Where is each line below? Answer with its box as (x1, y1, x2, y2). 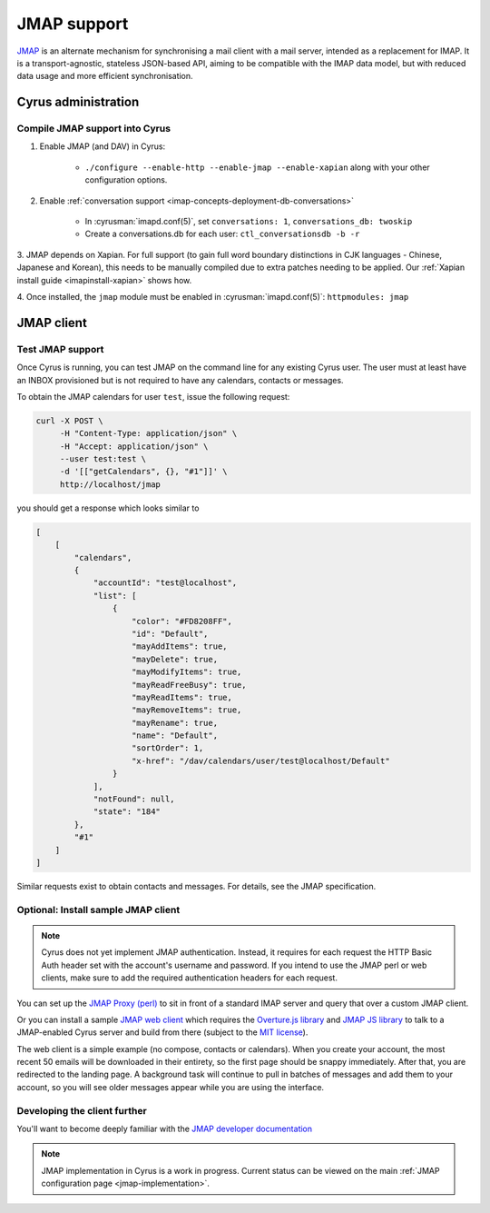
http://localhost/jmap (59, 479, 161, 490)
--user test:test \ (59, 454, 147, 464)
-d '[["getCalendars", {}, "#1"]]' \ (59, 466, 228, 477)
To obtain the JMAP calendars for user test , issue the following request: (16, 391, 290, 402)
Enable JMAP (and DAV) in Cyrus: (39, 141, 166, 152)
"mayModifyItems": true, (132, 667, 242, 677)
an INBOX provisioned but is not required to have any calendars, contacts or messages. (16, 374, 344, 385)
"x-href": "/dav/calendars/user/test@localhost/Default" (132, 755, 390, 766)
